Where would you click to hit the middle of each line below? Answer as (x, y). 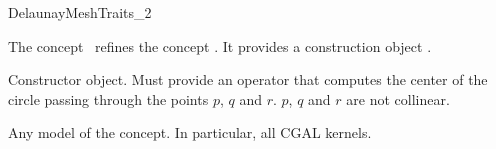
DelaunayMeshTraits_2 (80, 12)
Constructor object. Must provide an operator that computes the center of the (248, 79)
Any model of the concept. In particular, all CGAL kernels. (190, 132)
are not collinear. (398, 98)
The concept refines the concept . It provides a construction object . (220, 45)
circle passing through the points (108, 98)
